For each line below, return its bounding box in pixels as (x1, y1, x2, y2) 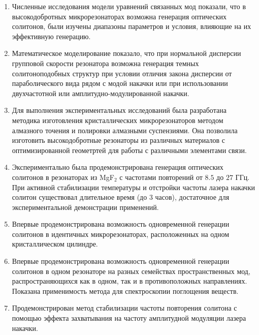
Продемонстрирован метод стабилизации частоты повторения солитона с (12, 302, 237, 313)
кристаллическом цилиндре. (12, 238, 98, 249)
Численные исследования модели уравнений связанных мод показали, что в (12, 1, 246, 11)
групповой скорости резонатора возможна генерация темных (12, 57, 199, 68)
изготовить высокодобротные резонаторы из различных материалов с (12, 135, 225, 145)
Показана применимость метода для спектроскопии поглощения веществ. (12, 285, 239, 296)
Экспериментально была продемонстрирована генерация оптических (12, 162, 223, 172)
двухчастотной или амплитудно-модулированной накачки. (12, 87, 189, 98)
